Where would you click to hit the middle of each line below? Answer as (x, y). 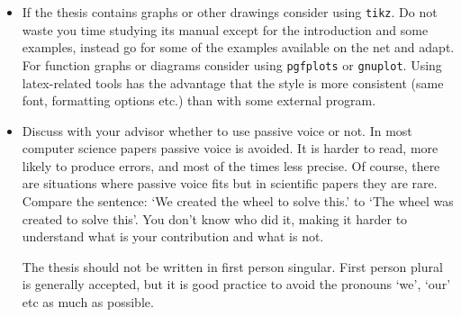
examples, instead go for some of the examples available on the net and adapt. (238, 47)
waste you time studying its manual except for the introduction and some (225, 29)
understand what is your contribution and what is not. (173, 236)
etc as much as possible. (88, 302)
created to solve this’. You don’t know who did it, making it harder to (215, 218)
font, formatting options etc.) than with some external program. (199, 100)
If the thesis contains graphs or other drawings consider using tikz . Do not (230, 12)
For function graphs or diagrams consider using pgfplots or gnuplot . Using (232, 64)
